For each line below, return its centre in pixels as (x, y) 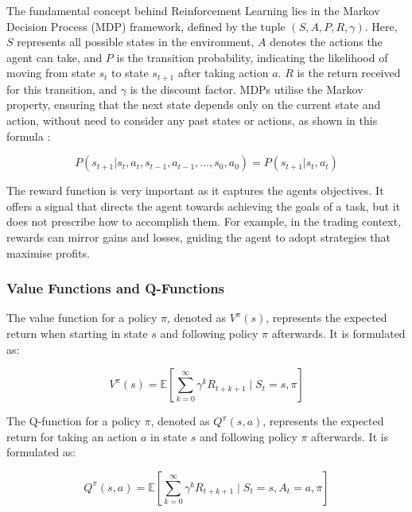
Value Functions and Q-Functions (116, 288)
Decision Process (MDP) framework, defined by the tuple (146, 26)
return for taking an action (72, 436)
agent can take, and (54, 57)
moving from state (51, 73)
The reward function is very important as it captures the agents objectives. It (195, 190)
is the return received (349, 73)
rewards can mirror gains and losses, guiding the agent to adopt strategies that (198, 237)
